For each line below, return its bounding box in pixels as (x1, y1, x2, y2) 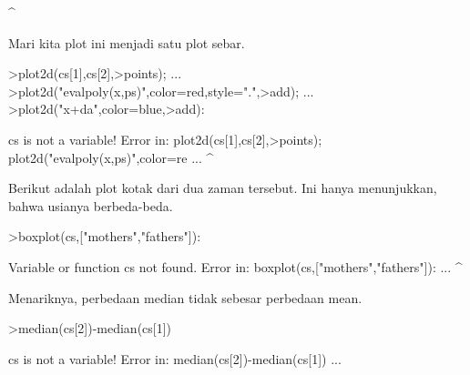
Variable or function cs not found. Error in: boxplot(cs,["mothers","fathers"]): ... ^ (8, 257, 463, 276)
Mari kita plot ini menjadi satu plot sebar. (8, 33, 245, 52)
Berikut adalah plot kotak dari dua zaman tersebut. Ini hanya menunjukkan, (8, 178, 437, 198)
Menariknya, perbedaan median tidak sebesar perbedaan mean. (8, 288, 363, 307)
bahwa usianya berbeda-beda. (8, 196, 173, 215)
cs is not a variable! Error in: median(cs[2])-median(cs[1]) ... (8, 349, 342, 368)
